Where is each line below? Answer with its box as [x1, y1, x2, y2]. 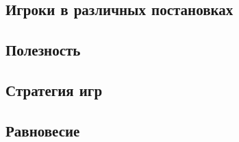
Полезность [5, 39, 81, 60]
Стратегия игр [5, 79, 103, 100]
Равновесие [5, 119, 80, 141]
